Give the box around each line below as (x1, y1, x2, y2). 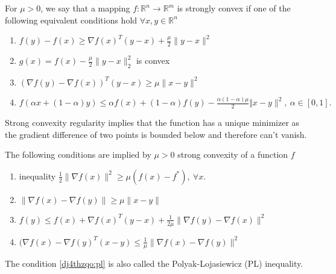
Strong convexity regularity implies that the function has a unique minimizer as (5, 116, 300, 128)
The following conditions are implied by (5, 148, 151, 161)
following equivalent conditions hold (5, 13, 138, 26)
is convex (136, 54, 170, 67)
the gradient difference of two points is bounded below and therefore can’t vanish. (5, 128, 307, 140)
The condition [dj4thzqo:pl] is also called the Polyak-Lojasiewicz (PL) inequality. (5, 257, 303, 270)
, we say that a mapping (40, 2, 130, 14)
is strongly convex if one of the (177, 2, 291, 14)
